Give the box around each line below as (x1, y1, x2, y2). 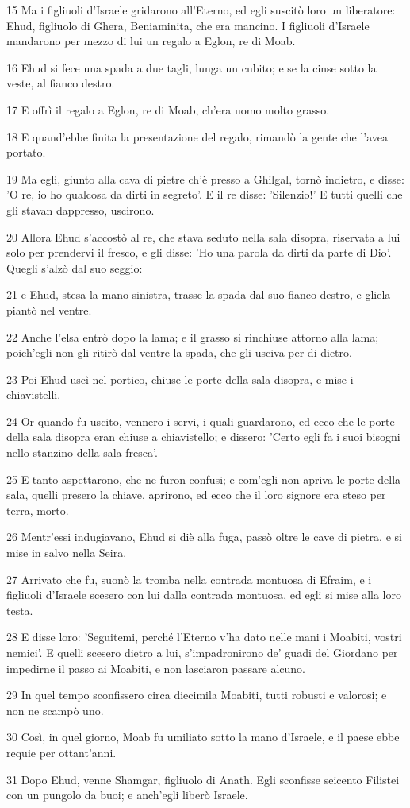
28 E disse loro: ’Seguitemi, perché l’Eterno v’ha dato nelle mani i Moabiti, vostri (6, 628, 402, 645)
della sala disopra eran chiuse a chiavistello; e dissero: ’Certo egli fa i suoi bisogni (6, 428, 400, 445)
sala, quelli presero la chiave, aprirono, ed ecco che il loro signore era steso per (6, 486, 386, 503)
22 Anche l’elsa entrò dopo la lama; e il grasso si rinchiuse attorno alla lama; (6, 328, 379, 345)
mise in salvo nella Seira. (6, 544, 127, 561)
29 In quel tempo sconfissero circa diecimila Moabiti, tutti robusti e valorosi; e (6, 686, 387, 703)
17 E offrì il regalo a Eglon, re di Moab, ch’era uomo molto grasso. (6, 101, 330, 118)
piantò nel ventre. (6, 301, 92, 318)
